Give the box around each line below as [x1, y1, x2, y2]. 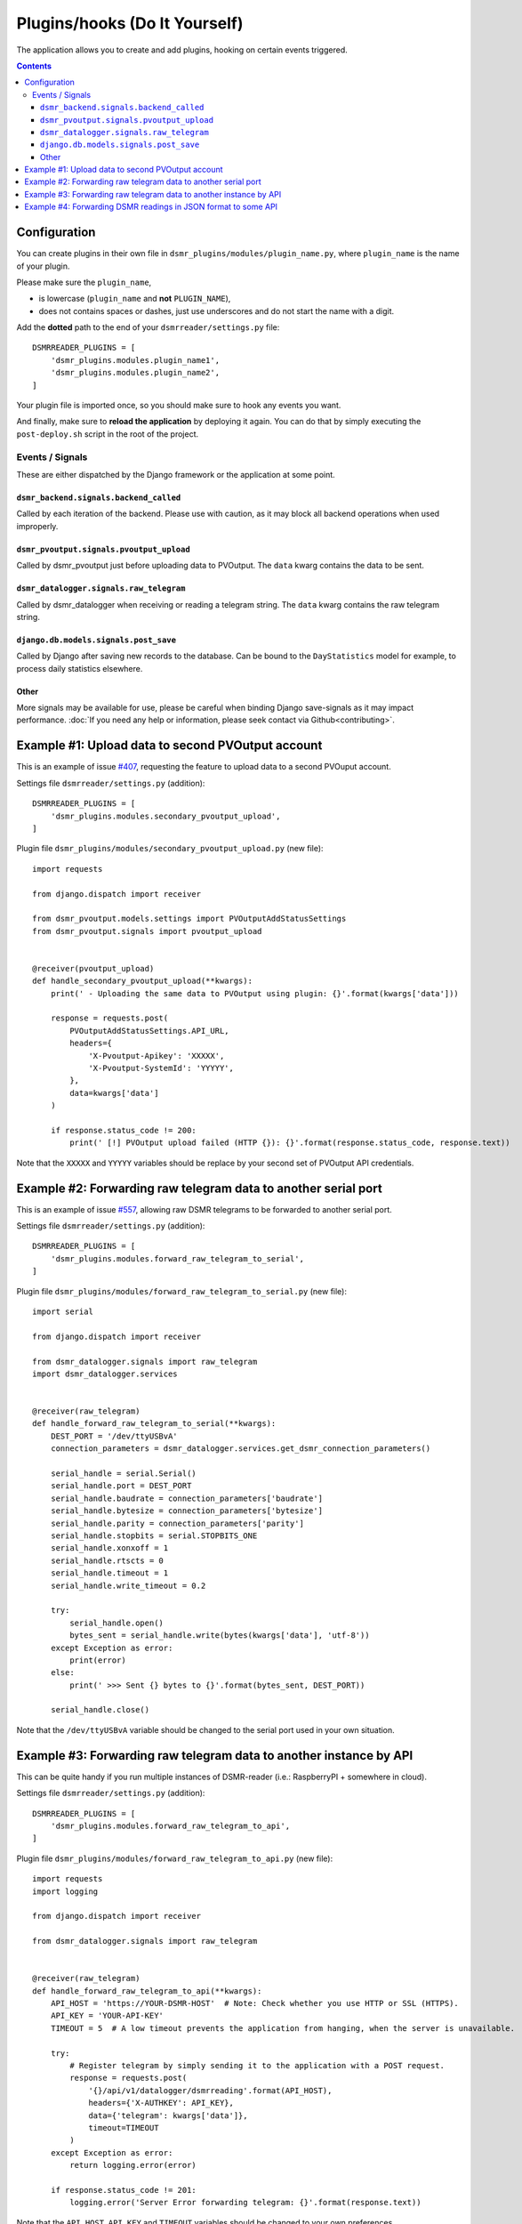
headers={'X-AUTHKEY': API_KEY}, [88, 2098, 235, 2108]
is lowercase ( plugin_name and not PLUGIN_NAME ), [38, 294, 231, 304]
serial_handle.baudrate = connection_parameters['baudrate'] [50, 1493, 324, 1503]
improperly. [16, 520, 59, 531]
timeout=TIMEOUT [88, 2123, 159, 2132]
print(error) [69, 1655, 126, 1665]
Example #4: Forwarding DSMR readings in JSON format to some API [24, 201, 278, 213]
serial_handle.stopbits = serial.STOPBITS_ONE [50, 1531, 258, 1541]
